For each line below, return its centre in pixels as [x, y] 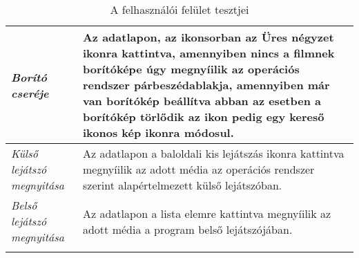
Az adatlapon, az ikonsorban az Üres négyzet [208, 37]
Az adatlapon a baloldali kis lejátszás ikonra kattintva [213, 153]
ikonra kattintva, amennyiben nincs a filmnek [208, 53]
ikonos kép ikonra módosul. [158, 132]
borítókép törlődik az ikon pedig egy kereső [203, 117]
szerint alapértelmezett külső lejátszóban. [182, 185]
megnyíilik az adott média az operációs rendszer [198, 169]
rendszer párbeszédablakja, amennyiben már [206, 85]
